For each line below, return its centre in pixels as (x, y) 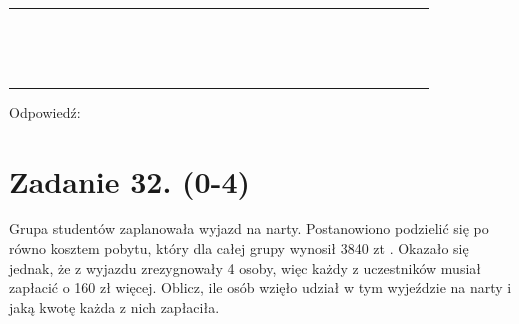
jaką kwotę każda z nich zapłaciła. (114, 306)
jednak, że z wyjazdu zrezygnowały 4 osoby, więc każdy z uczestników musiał (245, 267)
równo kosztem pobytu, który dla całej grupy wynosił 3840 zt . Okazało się (239, 248)
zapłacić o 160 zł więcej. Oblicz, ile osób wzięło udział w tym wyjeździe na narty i (260, 287)
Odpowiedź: (45, 111)
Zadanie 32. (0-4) (129, 180)
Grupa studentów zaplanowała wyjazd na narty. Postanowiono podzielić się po (249, 228)
